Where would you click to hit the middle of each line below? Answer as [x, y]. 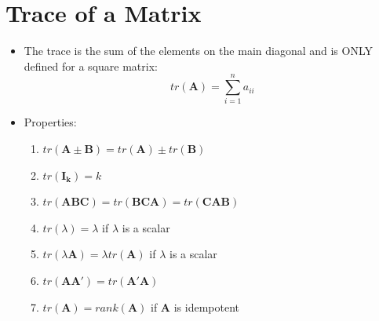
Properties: [50, 122]
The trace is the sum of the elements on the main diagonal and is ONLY [199, 51]
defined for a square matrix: [91, 66]
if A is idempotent [195, 306]
